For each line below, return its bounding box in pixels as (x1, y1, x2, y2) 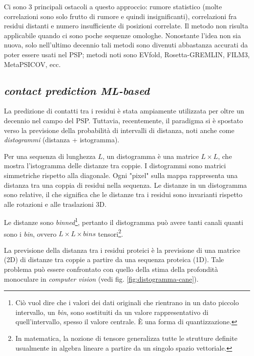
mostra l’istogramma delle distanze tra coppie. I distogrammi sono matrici (4, 160, 226, 171)
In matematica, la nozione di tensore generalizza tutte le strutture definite (15, 333, 237, 343)
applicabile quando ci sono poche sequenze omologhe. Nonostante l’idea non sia (4, 30, 241, 40)
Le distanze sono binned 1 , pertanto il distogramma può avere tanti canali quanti (4, 216, 243, 227)
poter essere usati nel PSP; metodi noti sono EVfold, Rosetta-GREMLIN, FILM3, (4, 49, 250, 59)
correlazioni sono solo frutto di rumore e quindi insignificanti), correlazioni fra (4, 11, 237, 21)
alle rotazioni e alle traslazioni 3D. (4, 199, 106, 209)
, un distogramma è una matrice (102, 151, 199, 161)
